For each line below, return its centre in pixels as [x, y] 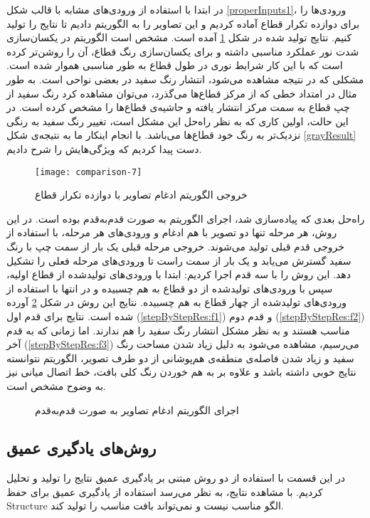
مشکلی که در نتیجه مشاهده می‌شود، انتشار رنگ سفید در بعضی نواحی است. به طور [185, 79]
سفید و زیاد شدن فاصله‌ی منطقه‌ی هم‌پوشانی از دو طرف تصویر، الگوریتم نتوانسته [180, 358]
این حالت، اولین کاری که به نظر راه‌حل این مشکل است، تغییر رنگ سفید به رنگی [178, 121]
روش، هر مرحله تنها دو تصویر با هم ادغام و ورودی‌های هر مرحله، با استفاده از [172, 232]
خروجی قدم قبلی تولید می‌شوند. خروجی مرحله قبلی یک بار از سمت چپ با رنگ [175, 246]
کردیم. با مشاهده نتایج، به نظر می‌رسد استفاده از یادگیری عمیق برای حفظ [165, 491]
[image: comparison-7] [89, 172]
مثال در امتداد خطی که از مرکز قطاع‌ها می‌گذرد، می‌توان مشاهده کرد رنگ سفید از [182, 93]
